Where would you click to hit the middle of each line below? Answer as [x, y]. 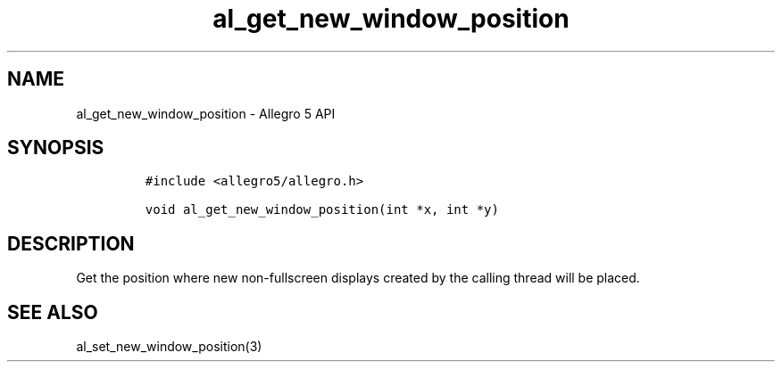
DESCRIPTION [71, 243]
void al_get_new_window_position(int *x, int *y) [322, 210]
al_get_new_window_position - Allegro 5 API [206, 113]
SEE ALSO [53, 312]
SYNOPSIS [56, 148]
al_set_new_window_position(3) [169, 347]
